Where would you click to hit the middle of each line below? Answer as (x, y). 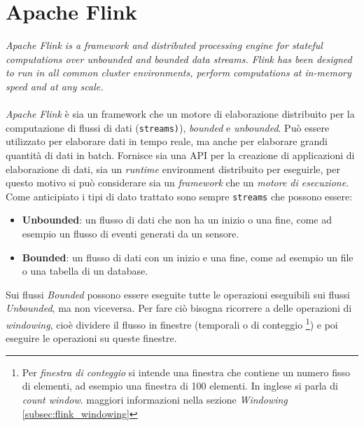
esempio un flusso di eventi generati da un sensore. (131, 233)
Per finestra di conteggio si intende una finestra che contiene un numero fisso (186, 372)
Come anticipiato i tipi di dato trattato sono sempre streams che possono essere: (179, 196)
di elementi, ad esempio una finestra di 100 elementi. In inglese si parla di (180, 386)
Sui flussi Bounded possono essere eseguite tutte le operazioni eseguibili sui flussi (178, 294)
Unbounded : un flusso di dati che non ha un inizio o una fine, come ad (177, 220)
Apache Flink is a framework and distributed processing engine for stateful (164, 45)
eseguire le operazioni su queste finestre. (91, 338)
